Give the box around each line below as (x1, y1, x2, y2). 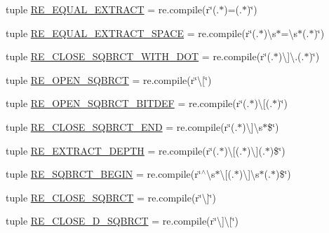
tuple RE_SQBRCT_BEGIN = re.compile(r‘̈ (6, 167, 201, 181)
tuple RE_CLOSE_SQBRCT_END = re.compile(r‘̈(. (6, 119, 238, 134)
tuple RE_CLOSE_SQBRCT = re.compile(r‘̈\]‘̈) (6, 190, 216, 204)
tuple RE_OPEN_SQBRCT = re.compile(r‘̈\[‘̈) (6, 72, 212, 87)
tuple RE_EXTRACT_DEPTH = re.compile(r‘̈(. (6, 143, 220, 157)
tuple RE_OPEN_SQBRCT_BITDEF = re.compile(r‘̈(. (6, 96, 250, 111)
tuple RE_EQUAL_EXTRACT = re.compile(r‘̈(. (6, 2, 220, 16)
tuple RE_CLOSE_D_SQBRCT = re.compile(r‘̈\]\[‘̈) (6, 213, 239, 228)
